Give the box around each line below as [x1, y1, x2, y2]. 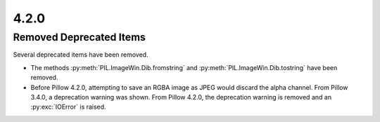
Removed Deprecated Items [13, 31, 146, 43]
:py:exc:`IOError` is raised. [30, 102, 106, 111]
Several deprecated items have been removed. [13, 50, 148, 59]
